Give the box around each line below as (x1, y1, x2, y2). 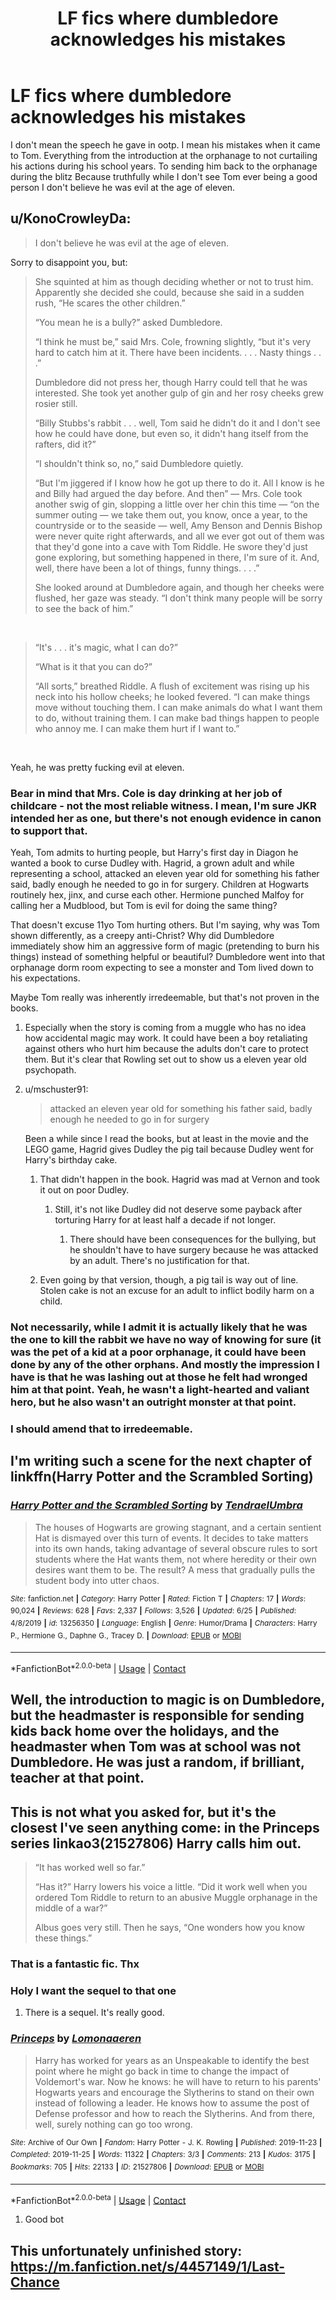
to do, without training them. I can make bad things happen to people (34, 712, 320, 724)
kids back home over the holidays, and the (10, 1723, 280, 1740)
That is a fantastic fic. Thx (10, 1957, 140, 1971)
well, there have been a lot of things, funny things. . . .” (34, 562, 260, 574)
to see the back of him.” (34, 602, 134, 614)
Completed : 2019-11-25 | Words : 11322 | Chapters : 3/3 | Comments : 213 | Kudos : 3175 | (10, 2150, 316, 2160)
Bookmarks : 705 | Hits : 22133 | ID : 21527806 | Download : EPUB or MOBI (10, 2162, 265, 2172)
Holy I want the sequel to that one (10, 1983, 177, 1997)
